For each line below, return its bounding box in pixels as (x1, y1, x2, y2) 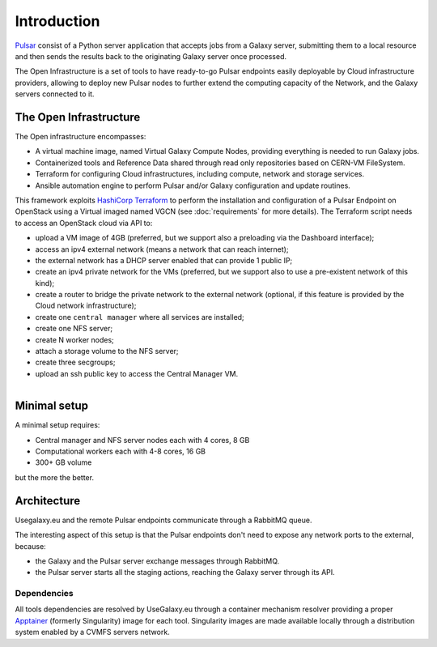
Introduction (15, 12, 100, 30)
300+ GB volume (35, 458, 92, 467)
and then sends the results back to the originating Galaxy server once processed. (15, 51, 287, 61)
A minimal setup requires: (15, 420, 100, 430)
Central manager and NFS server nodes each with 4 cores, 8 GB (35, 435, 250, 445)
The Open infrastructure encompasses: (15, 132, 146, 142)
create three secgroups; (35, 357, 116, 368)
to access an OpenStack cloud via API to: (15, 218, 153, 228)
